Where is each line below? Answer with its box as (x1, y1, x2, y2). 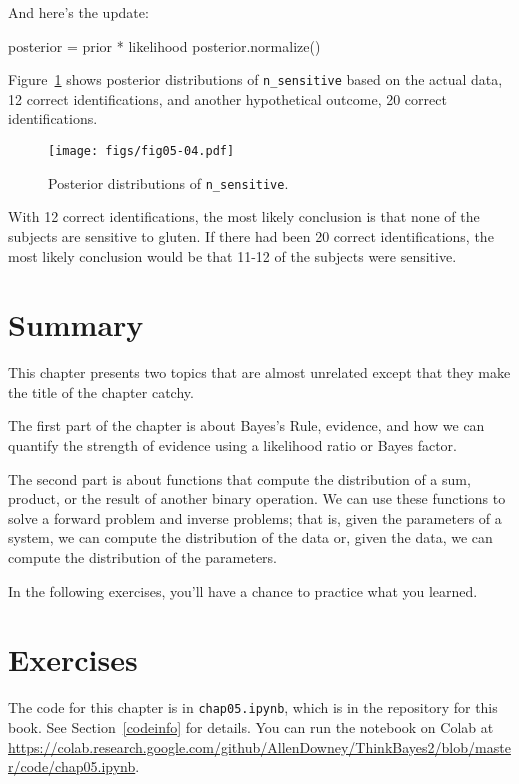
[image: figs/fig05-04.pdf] (48, 144, 235, 159)
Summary (8, 304, 144, 345)
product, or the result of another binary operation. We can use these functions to (8, 488, 506, 509)
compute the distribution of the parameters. (8, 547, 278, 567)
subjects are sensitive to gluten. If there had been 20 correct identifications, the (8, 225, 494, 246)
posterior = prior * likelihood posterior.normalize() (8, 35, 321, 56)
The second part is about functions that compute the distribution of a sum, (8, 468, 471, 489)
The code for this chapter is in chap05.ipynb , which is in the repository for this (8, 697, 498, 718)
